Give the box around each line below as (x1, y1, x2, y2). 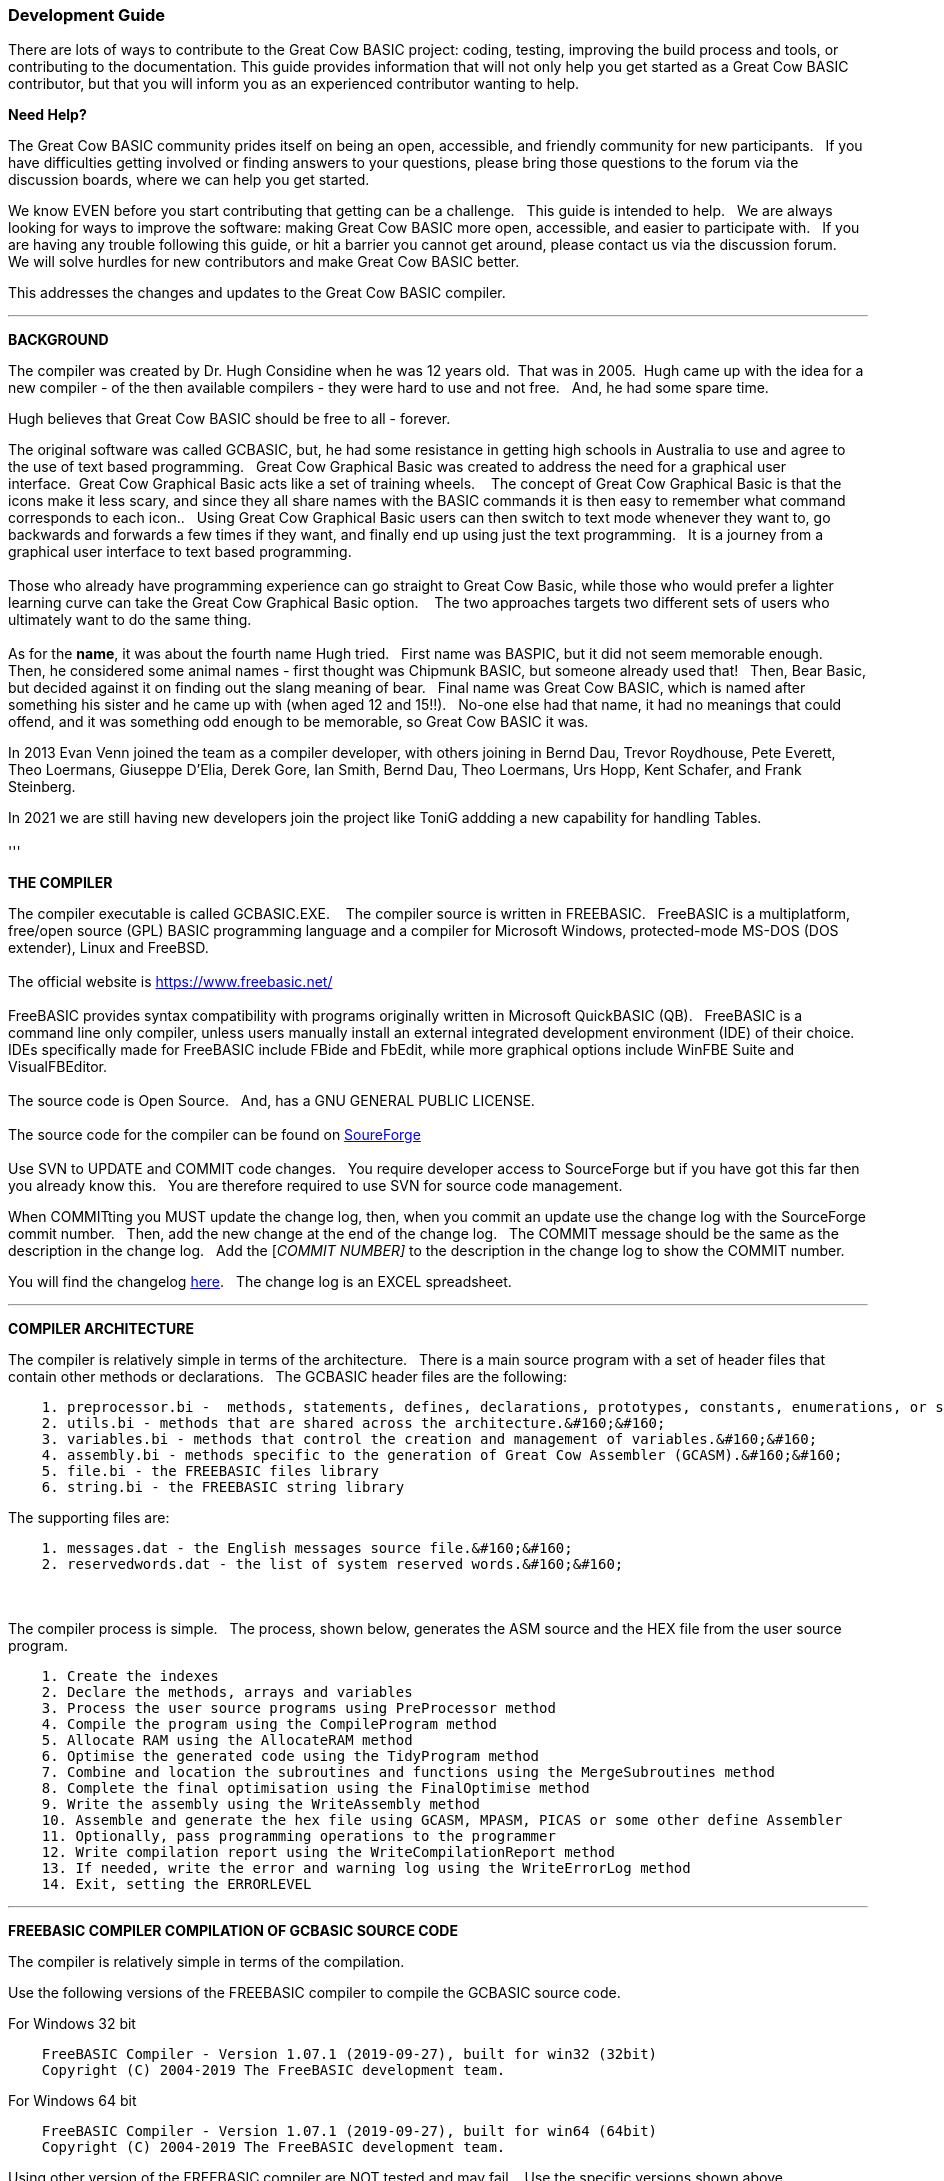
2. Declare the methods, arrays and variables (41, 1684, 413, 1701)
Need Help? (8, 106, 87, 124)
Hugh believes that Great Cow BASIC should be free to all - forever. (8, 410, 451, 428)
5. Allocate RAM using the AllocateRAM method (41, 1732, 413, 1749)
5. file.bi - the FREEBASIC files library (41, 1463, 379, 1480)
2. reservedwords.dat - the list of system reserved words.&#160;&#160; (41, 1556, 624, 1573)
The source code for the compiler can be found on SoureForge (8, 1126, 421, 1144)
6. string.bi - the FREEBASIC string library (41, 1479, 405, 1496)
